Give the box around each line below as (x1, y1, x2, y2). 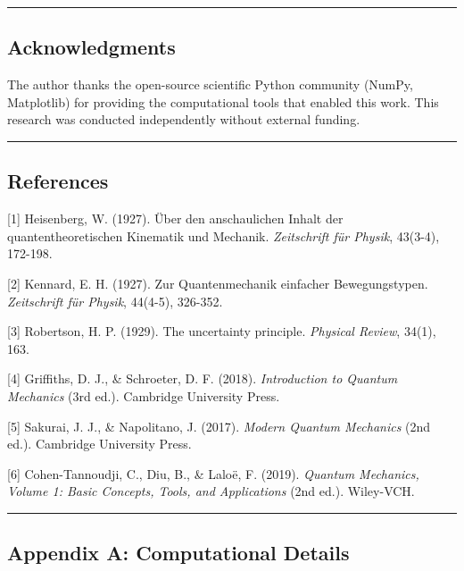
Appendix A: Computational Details (7, 539, 350, 567)
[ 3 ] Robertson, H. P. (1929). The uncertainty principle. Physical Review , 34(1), (7, 322, 436, 340)
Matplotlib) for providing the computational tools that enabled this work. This (7, 92, 439, 111)
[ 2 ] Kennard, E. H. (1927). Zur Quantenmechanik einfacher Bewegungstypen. (7, 273, 428, 292)
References (7, 167, 109, 195)
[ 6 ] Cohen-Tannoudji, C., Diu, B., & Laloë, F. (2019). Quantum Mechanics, (7, 464, 419, 483)
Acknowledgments (7, 33, 176, 61)
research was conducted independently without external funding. (7, 110, 360, 129)
